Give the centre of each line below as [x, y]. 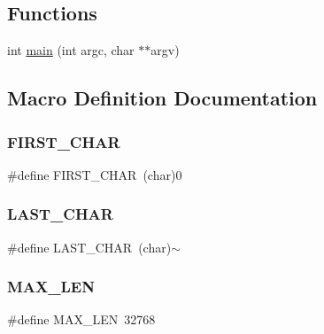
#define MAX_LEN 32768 [81, 319]
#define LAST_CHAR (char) [89, 247]
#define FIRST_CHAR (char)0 [95, 174]
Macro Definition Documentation [162, 98]
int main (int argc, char [71, 50]
